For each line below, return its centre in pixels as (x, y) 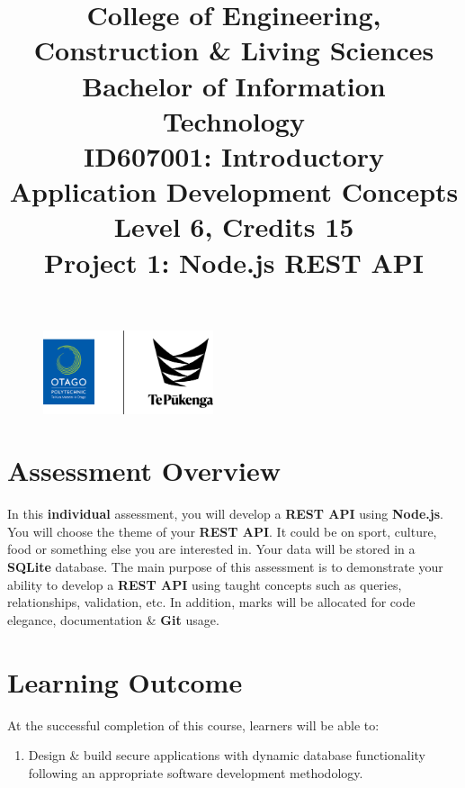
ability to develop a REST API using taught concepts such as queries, (205, 584)
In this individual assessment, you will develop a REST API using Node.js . (225, 514)
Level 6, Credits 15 (234, 226)
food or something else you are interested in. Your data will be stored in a (211, 549)
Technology (234, 120)
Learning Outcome (125, 681)
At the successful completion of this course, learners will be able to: (193, 725)
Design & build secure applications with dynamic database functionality (227, 755)
